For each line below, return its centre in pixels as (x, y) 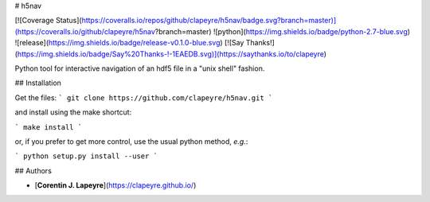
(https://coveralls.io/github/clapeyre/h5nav (85, 31)
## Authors (33, 170)
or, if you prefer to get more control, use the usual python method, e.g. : (131, 141)
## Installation (38, 83)
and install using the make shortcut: (73, 112)
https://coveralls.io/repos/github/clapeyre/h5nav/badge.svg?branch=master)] (209, 21)
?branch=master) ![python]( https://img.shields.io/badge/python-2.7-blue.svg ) (282, 31)
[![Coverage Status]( (49, 21)
